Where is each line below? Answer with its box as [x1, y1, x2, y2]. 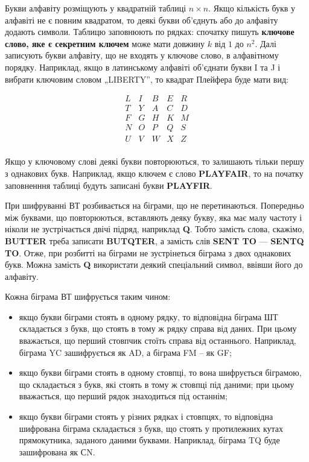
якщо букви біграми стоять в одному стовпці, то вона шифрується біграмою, [19, 366, 302, 379]
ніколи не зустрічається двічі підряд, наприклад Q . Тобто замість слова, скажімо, [5, 223, 305, 235]
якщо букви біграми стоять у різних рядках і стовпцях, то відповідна [19, 410, 273, 423]
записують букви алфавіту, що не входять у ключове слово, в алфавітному [5, 49, 279, 62]
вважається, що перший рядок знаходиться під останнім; [19, 390, 228, 402]
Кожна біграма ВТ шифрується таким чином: [5, 290, 171, 303]
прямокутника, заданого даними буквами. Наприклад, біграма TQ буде [19, 434, 280, 446]
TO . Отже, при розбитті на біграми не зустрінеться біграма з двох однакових [5, 246, 291, 259]
